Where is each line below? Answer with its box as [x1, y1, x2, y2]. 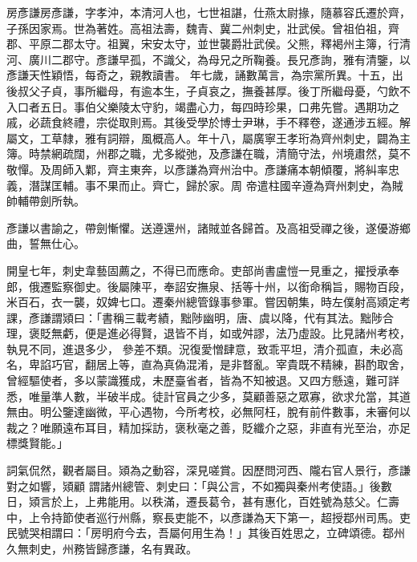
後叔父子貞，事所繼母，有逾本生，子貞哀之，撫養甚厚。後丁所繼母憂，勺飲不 [6, 82, 411, 99]
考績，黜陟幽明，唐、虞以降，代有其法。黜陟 [146, 309, 383, 325]
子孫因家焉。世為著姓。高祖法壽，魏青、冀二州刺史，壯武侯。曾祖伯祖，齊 [6, 19, 399, 36]
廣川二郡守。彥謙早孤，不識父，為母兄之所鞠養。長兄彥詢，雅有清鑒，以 [28, 51, 411, 67]
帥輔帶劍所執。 [6, 192, 85, 209]
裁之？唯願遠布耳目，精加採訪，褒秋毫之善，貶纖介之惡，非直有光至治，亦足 [6, 418, 411, 435]
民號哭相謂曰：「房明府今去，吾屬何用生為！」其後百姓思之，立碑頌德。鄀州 [6, 524, 405, 541]
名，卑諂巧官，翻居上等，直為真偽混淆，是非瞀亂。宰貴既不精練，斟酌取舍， [6, 356, 411, 373]
